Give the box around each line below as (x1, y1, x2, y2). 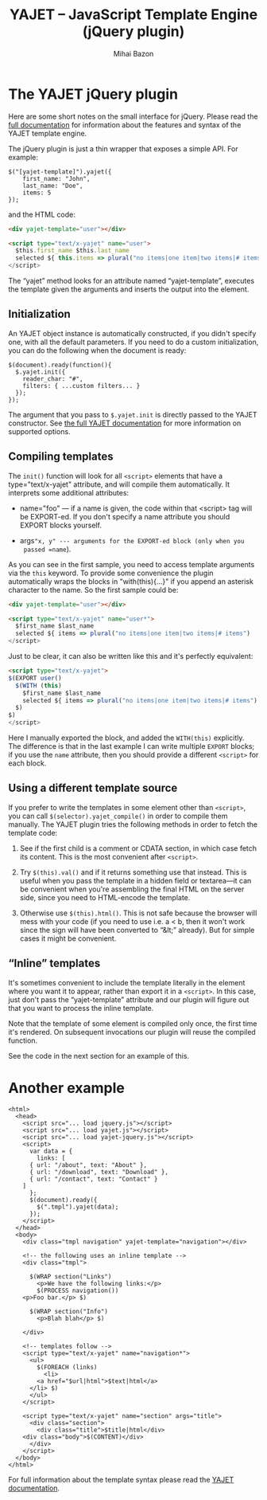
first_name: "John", (22, 174, 91, 182)
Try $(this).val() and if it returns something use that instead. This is (19, 867, 247, 877)
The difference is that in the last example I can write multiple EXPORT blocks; (8, 742, 255, 751)
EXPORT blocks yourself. (19, 520, 102, 530)
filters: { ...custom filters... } (22, 382, 141, 390)
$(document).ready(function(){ (8, 361, 112, 369)
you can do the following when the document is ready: (8, 345, 187, 355)
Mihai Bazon (113, 49, 154, 58)
